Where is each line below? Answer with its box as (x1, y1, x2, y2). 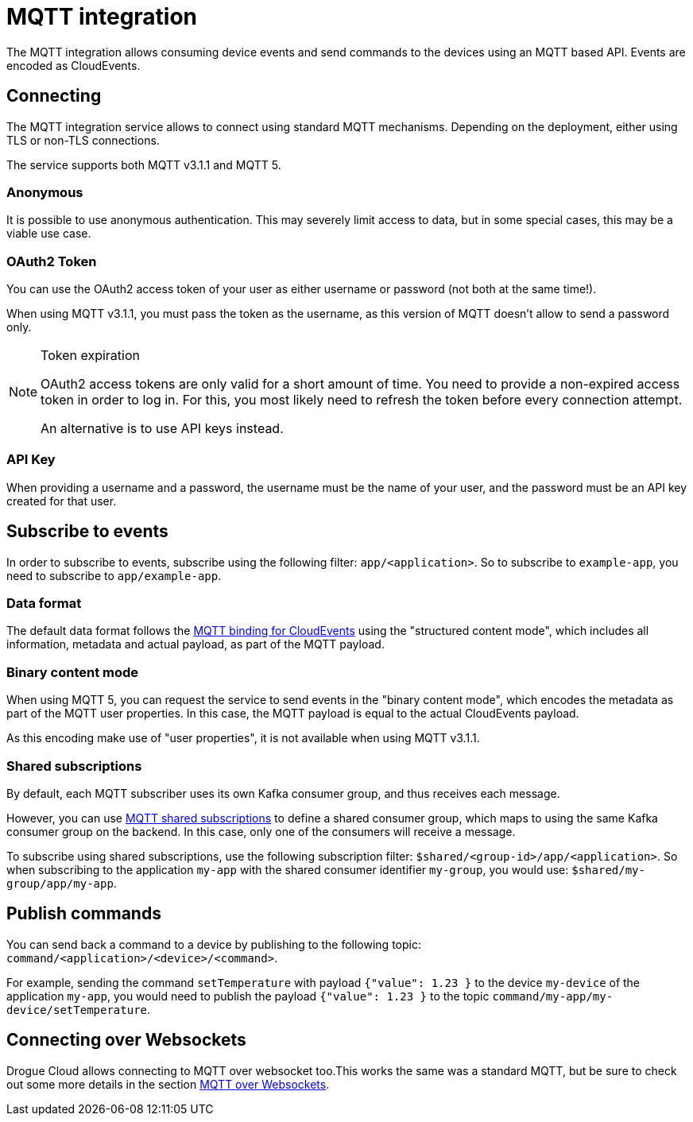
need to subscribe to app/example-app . (6, 568, 222, 582)
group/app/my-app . (6, 876, 117, 890)
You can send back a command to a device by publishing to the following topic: (6, 937, 421, 951)
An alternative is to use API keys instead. (41, 420, 284, 437)
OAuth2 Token (6, 253, 97, 269)
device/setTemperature (6, 1003, 148, 1016)
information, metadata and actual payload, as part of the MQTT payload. (6, 637, 385, 652)
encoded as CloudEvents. (6, 58, 141, 72)
